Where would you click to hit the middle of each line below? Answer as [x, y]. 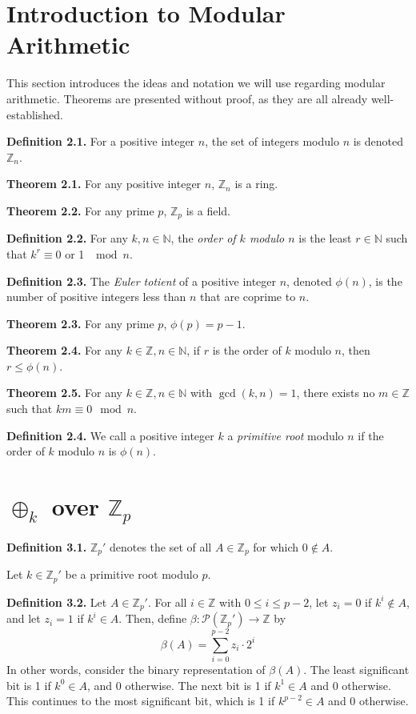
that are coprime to [248, 297]
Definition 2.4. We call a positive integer [110, 435]
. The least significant [356, 670]
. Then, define [153, 618]
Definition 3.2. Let [57, 602]
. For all [167, 602]
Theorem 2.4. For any [64, 350]
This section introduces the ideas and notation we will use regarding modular [196, 83]
